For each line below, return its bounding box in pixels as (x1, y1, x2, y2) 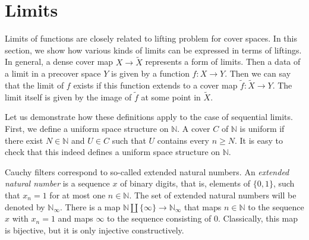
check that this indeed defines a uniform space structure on (5, 146, 220, 158)
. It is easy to (234, 134, 283, 146)
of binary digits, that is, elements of (120, 177, 250, 190)
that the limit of (5, 78, 64, 91)
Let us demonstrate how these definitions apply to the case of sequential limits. (5, 110, 293, 123)
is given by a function (111, 67, 190, 80)
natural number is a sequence (5, 177, 110, 190)
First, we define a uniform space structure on (5, 122, 169, 134)
